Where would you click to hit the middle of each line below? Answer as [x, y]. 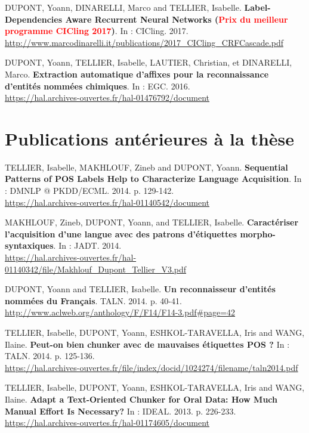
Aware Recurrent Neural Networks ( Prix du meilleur [177, 19]
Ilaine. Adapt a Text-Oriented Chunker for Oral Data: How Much [141, 399]
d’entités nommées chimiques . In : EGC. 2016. [98, 86]
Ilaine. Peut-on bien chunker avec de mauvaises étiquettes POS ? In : [147, 344]
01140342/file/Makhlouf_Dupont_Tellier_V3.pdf [96, 269]
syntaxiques [29, 245]
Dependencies [34, 19]
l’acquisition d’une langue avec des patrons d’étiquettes [121, 233]
